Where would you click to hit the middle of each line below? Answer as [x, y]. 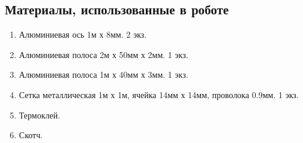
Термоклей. [40, 115]
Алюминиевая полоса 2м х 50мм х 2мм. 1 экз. [103, 54]
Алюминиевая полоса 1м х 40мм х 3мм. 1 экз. [103, 74]
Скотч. [31, 135]
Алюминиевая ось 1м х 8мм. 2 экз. [83, 34]
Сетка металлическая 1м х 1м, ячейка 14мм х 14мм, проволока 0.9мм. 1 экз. [159, 94]
